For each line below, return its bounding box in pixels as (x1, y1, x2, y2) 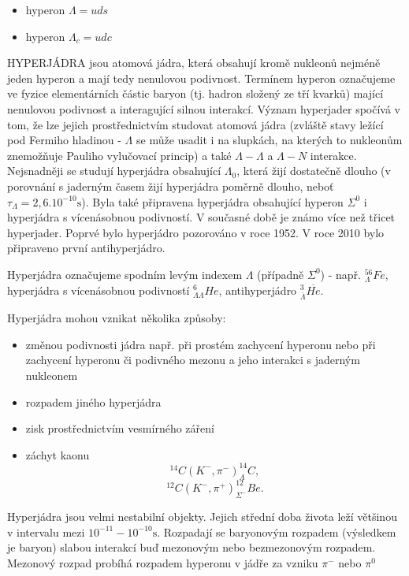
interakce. (310, 147, 357, 163)
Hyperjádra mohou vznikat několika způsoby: (7, 310, 226, 326)
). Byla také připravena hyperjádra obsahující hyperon (81, 193, 344, 210)
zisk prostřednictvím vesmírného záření (25, 420, 214, 437)
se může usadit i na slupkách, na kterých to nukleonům (136, 132, 403, 148)
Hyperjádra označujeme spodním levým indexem (7, 266, 243, 282)
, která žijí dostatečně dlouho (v (236, 162, 391, 179)
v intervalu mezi (7, 523, 85, 540)
